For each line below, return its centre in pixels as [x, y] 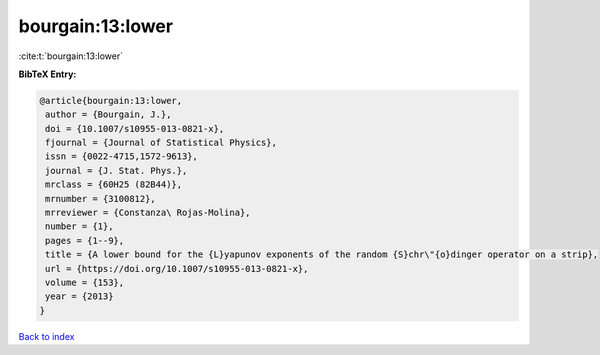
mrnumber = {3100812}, [101, 198]
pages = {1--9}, [85, 240]
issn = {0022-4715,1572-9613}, [122, 156]
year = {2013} [79, 296]
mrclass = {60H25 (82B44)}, [114, 184]
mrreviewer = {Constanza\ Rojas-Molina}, [148, 213]
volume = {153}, [85, 282]
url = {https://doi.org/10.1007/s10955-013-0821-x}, [177, 268]
